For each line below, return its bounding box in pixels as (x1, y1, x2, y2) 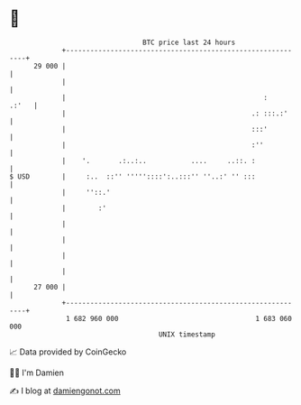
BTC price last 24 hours (142, 38, 236, 47)
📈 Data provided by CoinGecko (9, 346, 127, 357)
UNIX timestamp (158, 329, 216, 339)
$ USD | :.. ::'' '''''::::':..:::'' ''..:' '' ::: (9, 171, 256, 181)
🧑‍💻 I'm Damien (9, 367, 65, 378)
